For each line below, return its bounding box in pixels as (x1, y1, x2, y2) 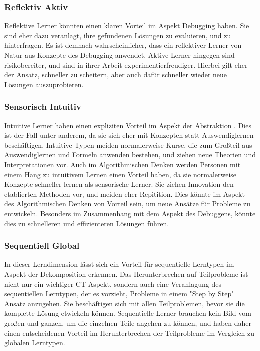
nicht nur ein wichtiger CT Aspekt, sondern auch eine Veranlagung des (4, 278, 221, 289)
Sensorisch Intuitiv (4, 100, 81, 113)
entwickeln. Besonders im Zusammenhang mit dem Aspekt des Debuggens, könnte (4, 208, 256, 218)
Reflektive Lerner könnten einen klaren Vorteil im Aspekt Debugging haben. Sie (4, 20, 249, 31)
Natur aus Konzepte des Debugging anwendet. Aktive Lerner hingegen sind (4, 50, 235, 60)
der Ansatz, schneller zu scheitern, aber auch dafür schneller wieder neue (4, 69, 227, 80)
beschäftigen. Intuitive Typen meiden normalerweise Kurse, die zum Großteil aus (4, 139, 252, 150)
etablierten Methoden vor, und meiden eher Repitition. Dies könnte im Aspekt (4, 188, 245, 199)
